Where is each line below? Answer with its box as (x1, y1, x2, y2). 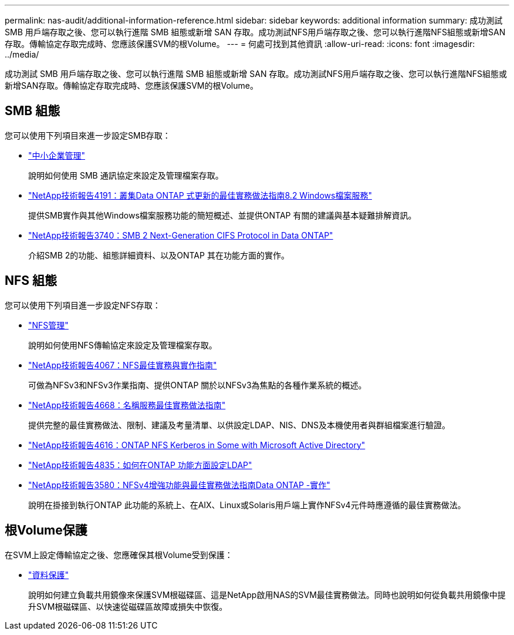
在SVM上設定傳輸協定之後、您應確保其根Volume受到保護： (5, 549, 233, 560)
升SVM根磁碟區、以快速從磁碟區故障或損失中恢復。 (28, 601, 228, 612)
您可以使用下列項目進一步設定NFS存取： (5, 300, 161, 310)
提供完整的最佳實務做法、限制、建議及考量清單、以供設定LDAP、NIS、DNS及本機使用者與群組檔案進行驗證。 (28, 419, 451, 430)
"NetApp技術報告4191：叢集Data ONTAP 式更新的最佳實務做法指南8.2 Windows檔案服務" (28, 190, 372, 200)
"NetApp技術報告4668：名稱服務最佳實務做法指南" (28, 399, 226, 410)
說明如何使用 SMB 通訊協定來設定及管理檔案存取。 (28, 170, 224, 180)
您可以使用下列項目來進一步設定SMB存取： (5, 130, 171, 140)
